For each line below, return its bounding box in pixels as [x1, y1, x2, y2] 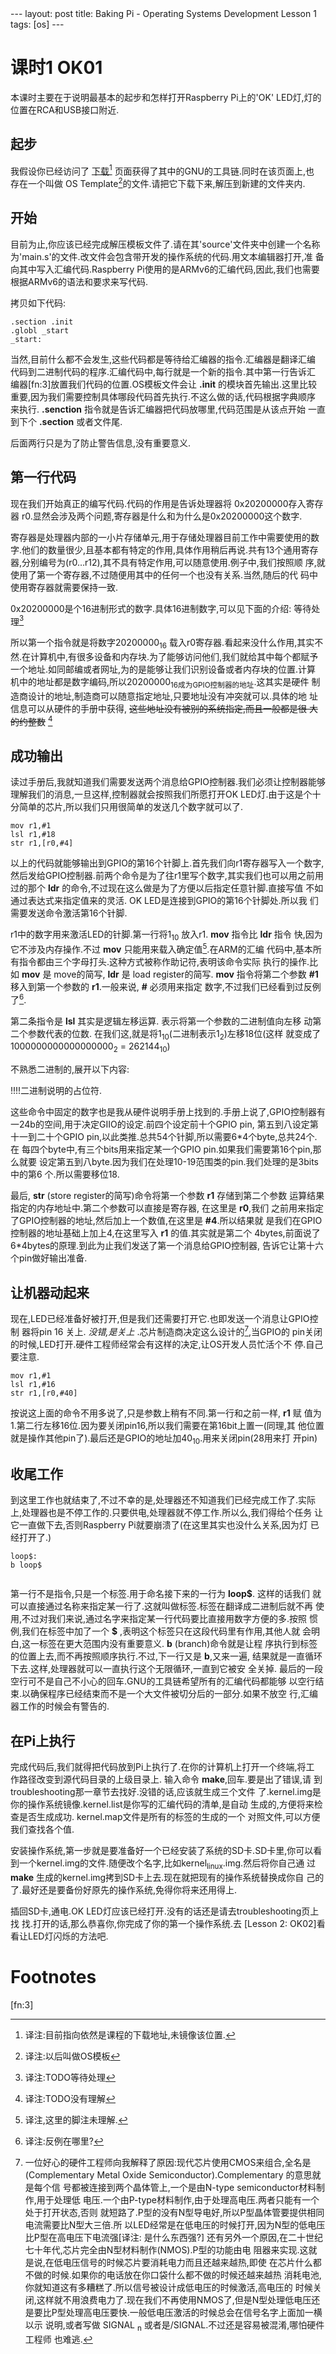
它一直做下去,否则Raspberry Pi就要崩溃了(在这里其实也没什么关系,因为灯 [10, 1519, 308, 1531]
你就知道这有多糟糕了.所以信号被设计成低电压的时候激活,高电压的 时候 [24, 2281, 313, 2293]
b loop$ [10, 1560, 43, 1571]
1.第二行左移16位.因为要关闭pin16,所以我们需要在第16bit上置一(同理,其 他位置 [10, 1419, 325, 1431]
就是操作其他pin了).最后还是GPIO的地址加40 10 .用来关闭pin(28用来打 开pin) [10, 1432, 318, 1446]
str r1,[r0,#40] [10, 1388, 78, 1398]
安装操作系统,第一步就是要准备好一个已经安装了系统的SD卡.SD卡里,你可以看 [10, 1845, 323, 1856]
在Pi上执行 [10, 1732, 76, 1749]
